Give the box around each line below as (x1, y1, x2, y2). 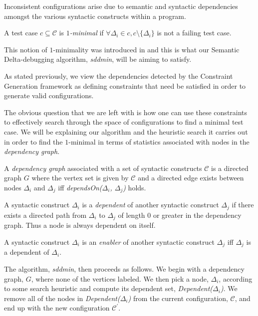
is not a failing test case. (157, 27, 232, 38)
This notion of (4, 44, 47, 54)
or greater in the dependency (153, 209, 242, 220)
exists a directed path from (4, 209, 87, 220)
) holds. (123, 182, 146, 192)
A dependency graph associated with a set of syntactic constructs (4, 162, 202, 173)
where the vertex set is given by (31, 172, 129, 183)
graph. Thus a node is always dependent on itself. (4, 220, 156, 230)
